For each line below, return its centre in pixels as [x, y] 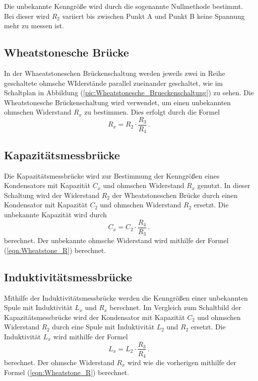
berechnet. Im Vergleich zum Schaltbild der [176, 307]
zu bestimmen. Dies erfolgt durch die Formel [152, 112]
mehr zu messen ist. [34, 26]
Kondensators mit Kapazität [47, 185]
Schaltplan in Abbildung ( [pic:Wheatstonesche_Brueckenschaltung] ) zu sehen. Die [129, 93]
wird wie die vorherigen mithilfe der [182, 362]
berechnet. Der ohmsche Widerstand [59, 362]
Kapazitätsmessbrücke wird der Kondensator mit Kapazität [95, 317]
